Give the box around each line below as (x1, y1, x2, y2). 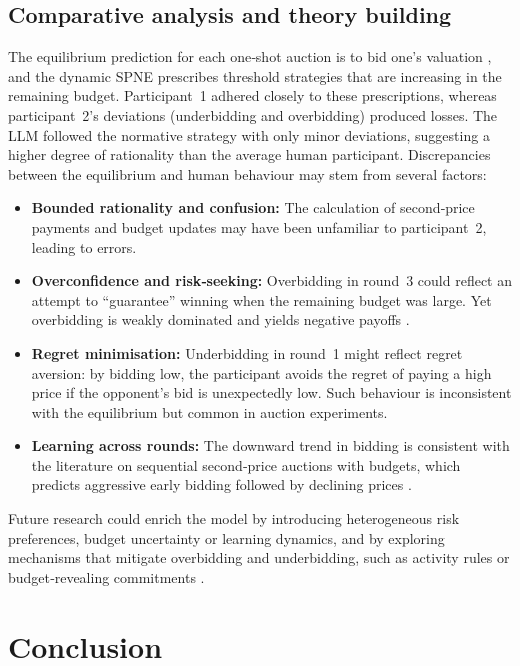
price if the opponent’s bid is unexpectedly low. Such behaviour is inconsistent (31, 382, 512, 403)
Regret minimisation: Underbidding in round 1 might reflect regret (31, 342, 463, 363)
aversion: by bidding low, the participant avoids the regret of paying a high (31, 362, 492, 383)
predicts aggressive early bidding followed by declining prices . (31, 474, 412, 495)
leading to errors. (31, 236, 137, 257)
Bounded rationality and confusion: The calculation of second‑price (31, 197, 475, 218)
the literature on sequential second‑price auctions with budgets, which (31, 454, 461, 475)
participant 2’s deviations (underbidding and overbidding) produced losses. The (8, 104, 498, 125)
